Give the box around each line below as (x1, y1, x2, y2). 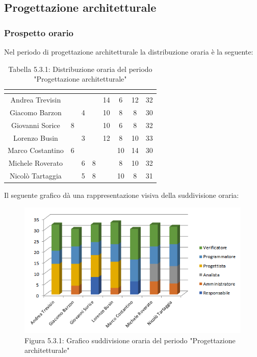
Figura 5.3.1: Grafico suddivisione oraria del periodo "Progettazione (24, 335, 236, 345)
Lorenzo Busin (13, 132, 58, 143)
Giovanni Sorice (11, 119, 60, 130)
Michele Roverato (8, 158, 63, 168)
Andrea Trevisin (10, 94, 61, 105)
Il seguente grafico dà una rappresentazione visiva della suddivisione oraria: (4, 190, 239, 200)
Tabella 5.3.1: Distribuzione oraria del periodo (8, 63, 152, 74)
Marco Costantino (8, 145, 64, 156)
